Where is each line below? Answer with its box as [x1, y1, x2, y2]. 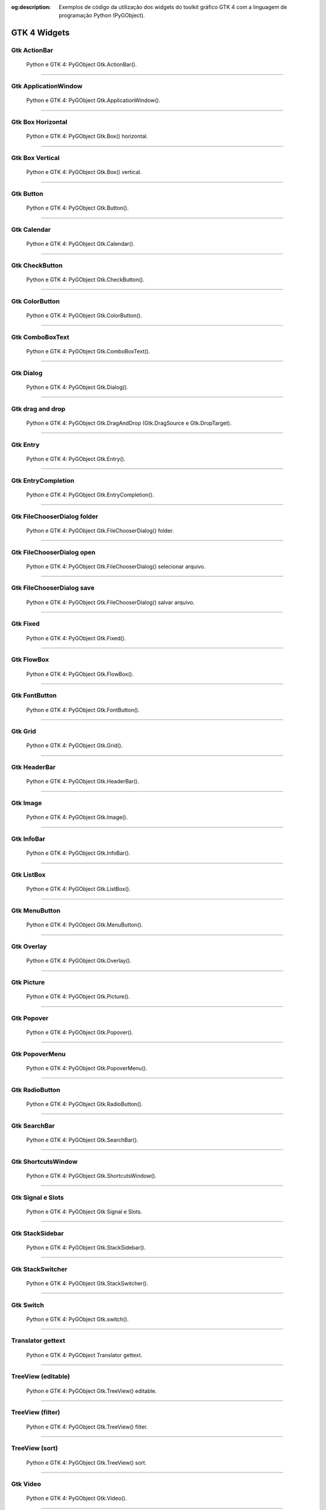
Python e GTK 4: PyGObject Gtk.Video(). [26, 1495, 127, 1502]
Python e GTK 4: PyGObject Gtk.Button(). [26, 204, 129, 211]
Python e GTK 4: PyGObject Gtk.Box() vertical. [26, 169, 142, 176]
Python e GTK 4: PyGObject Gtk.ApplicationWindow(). [26, 97, 161, 104]
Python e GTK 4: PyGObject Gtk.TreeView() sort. [26, 1459, 147, 1466]
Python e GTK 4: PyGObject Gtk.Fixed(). [26, 634, 126, 641]
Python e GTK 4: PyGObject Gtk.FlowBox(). [26, 670, 134, 678]
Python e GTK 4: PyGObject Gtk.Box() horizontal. [26, 133, 148, 140]
